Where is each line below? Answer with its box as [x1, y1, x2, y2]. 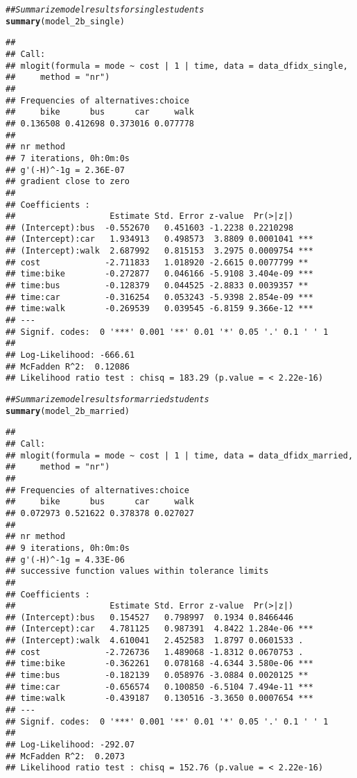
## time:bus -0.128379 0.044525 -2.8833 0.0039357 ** [6, 281, 308, 291]
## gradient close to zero [6, 176, 130, 187]
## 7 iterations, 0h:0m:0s [6, 153, 130, 163]
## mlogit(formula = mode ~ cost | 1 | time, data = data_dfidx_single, [6, 60, 348, 71]
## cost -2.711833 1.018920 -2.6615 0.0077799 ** [6, 257, 308, 267]
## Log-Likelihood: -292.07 [6, 740, 135, 750]
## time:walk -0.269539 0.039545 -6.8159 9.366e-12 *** [6, 304, 313, 314]
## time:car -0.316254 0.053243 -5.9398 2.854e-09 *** [6, 292, 313, 302]
